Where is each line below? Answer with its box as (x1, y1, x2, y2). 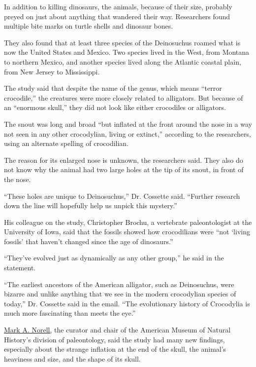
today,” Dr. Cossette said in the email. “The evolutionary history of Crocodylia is (4, 298, 250, 308)
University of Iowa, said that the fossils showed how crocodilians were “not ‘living (4, 226, 250, 237)
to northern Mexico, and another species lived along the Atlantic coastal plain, (4, 56, 241, 67)
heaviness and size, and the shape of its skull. (4, 353, 141, 364)
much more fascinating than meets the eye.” (4, 308, 136, 318)
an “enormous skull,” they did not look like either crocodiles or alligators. (4, 102, 226, 112)
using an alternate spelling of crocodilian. (4, 138, 129, 148)
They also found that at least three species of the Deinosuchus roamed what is (4, 37, 241, 47)
